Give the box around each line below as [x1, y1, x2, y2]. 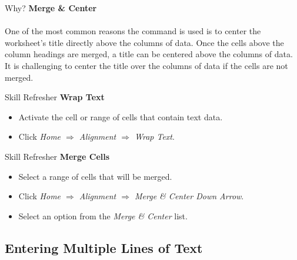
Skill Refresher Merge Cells [5, 150, 110, 162]
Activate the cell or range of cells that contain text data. [18, 110, 223, 123]
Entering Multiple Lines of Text [5, 238, 203, 256]
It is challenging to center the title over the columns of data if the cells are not [5, 59, 288, 71]
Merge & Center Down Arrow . [135, 190, 244, 202]
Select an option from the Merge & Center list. [18, 209, 188, 222]
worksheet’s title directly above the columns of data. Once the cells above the [5, 36, 284, 48]
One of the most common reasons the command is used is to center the [5, 25, 261, 37]
